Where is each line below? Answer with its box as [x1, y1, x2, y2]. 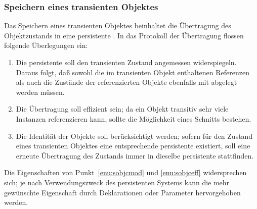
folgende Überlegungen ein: [4, 40, 88, 50]
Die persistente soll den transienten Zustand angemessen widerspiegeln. [16, 57, 237, 67]
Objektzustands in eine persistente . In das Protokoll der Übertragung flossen [4, 30, 244, 40]
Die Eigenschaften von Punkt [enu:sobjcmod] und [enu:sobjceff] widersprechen [4, 167, 247, 178]
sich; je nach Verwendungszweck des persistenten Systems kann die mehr [4, 177, 230, 187]
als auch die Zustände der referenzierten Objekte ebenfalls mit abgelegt [16, 77, 237, 87]
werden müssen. [16, 86, 65, 97]
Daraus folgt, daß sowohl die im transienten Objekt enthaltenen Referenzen [16, 67, 249, 77]
